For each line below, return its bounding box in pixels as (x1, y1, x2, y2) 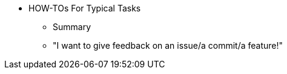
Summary (53, 22, 91, 32)
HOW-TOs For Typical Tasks (28, 3, 141, 13)
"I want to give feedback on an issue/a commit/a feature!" (53, 40, 283, 51)
